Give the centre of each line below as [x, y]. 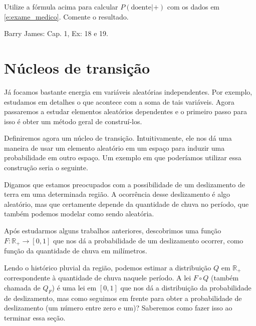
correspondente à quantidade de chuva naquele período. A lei [98, 278]
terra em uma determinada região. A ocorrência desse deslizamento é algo [117, 194]
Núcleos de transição [77, 67]
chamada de [22, 287]
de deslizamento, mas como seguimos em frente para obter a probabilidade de [123, 298]
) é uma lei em [74, 287]
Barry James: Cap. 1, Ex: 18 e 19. [56, 33]
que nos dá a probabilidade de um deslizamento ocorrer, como [148, 240]
